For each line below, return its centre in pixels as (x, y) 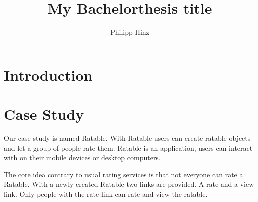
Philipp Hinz (130, 32)
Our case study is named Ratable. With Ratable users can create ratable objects (127, 138)
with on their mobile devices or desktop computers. (82, 157)
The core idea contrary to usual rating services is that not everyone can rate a (124, 174)
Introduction (48, 75)
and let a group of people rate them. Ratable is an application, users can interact (128, 147)
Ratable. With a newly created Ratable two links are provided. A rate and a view (129, 184)
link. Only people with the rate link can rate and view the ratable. (106, 194)
